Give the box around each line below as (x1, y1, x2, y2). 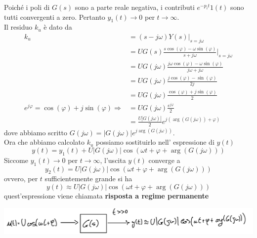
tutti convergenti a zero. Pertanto (4, 11, 105, 22)
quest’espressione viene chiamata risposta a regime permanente (4, 190, 209, 200)
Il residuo (4, 22, 33, 32)
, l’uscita (100, 155, 126, 165)
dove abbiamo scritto (4, 127, 68, 137)
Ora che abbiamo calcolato (4, 137, 85, 147)
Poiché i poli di (4, 2, 50, 12)
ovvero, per (4, 173, 38, 184)
